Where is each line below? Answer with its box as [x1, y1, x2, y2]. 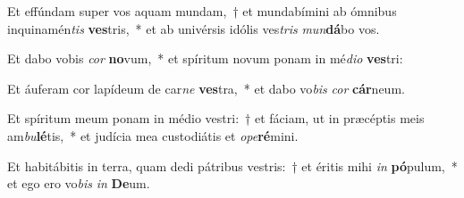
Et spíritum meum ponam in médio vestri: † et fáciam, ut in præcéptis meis [7, 109, 425, 128]
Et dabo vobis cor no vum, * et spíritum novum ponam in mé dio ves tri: [7, 49, 403, 68]
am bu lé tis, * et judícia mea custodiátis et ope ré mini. [7, 126, 299, 144]
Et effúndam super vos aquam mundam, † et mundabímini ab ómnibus [7, 2, 397, 20]
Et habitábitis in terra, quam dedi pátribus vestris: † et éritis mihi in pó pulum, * [7, 156, 458, 175]
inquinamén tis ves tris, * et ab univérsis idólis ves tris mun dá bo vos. [7, 19, 380, 37]
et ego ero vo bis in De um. [7, 174, 150, 193]
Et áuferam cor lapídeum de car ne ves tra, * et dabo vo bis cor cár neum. [7, 78, 405, 97]
